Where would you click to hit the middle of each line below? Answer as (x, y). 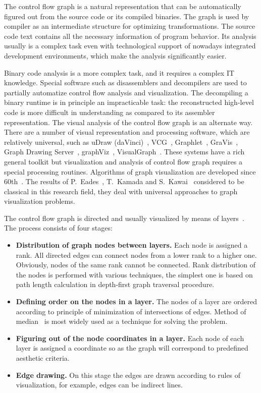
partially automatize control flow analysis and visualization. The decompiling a (126, 92)
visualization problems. (40, 201)
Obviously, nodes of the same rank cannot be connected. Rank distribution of (136, 265)
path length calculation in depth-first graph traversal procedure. (115, 284)
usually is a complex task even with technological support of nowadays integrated (130, 46)
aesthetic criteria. (43, 358)
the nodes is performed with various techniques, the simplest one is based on (134, 274)
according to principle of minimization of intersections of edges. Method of (131, 311)
